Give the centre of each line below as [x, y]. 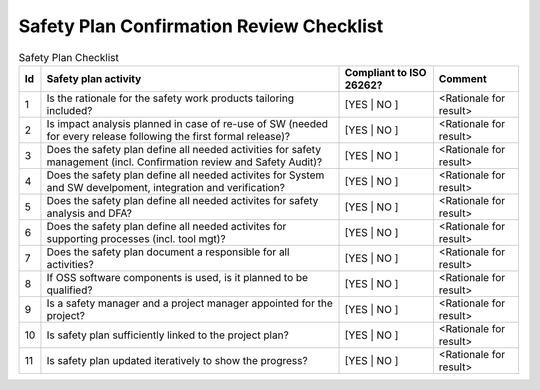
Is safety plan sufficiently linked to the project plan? [167, 335]
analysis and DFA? [89, 213]
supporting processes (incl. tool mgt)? [136, 238]
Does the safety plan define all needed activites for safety [182, 200]
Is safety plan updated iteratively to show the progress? [177, 360]
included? [69, 110]
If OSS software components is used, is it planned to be [177, 277]
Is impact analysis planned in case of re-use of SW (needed [187, 123]
